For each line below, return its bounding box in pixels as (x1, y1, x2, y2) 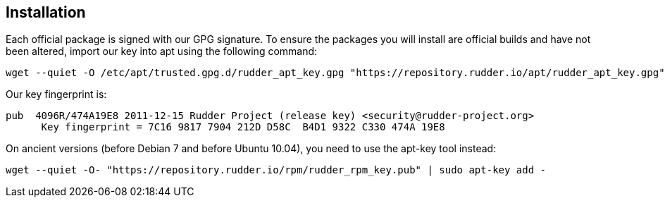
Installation (6, 4, 86, 21)
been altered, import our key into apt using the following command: (6, 45, 318, 58)
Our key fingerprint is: (6, 88, 107, 101)
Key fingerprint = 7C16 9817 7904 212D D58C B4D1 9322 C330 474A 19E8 (41, 121, 445, 133)
